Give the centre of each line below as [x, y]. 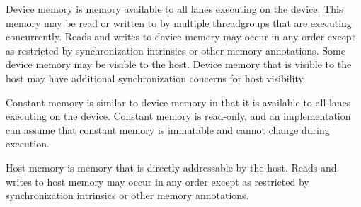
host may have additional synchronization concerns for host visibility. [156, 78]
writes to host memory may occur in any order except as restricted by [157, 181]
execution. [28, 144]
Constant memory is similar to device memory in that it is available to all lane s [178, 102]
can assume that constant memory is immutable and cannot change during [168, 129]
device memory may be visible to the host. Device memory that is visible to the [179, 64]
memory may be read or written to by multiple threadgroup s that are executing [179, 22]
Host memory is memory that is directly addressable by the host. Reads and [171, 167]
